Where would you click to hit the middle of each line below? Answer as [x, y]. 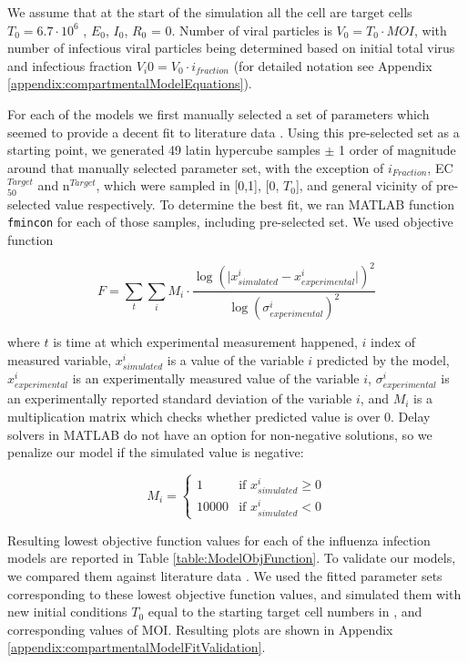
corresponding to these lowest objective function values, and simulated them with [234, 593]
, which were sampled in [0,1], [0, [188, 185]
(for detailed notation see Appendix [333, 65]
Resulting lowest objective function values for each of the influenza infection [219, 540]
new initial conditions [67, 612]
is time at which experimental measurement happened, [205, 342]
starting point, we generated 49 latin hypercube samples [164, 150]
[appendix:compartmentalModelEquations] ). [130, 83]
